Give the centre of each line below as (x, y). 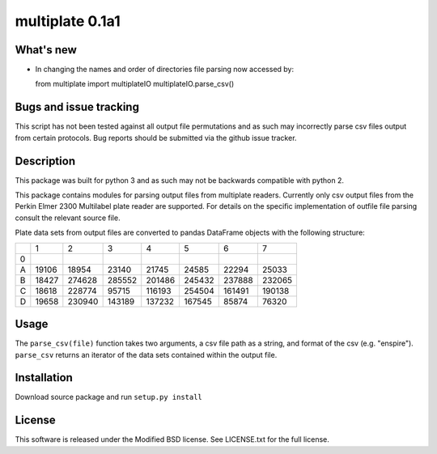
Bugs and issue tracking (77, 107)
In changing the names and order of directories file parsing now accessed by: (165, 70)
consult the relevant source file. (68, 218)
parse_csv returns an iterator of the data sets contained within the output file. (146, 354)
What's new (46, 50)
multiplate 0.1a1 (68, 21)
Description (45, 161)
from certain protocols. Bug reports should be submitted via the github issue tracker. (156, 138)
